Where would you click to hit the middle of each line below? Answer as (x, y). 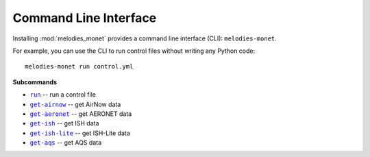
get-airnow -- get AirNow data (75, 104)
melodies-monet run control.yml (79, 67)
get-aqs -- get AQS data (66, 143)
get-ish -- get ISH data (64, 123)
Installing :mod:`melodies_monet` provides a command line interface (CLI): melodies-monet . (145, 38)
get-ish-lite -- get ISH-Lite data (80, 133)
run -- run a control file (63, 95)
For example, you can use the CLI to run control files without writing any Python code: (134, 51)
